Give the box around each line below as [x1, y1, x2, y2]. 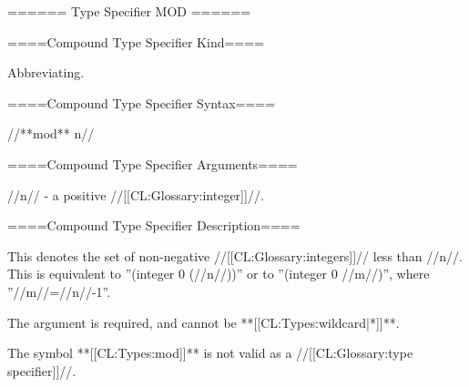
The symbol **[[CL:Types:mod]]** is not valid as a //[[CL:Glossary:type [7, 343, 413, 362]
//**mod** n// [7, 124, 95, 143]
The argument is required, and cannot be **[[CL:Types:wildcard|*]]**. [7, 312, 400, 331]
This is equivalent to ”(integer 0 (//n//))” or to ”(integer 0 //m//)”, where [7, 264, 430, 283]
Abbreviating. [7, 63, 85, 82]
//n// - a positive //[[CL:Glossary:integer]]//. [7, 185, 264, 204]
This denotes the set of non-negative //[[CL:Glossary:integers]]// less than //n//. [7, 246, 463, 265]
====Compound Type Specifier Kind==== [7, 32, 265, 51]
